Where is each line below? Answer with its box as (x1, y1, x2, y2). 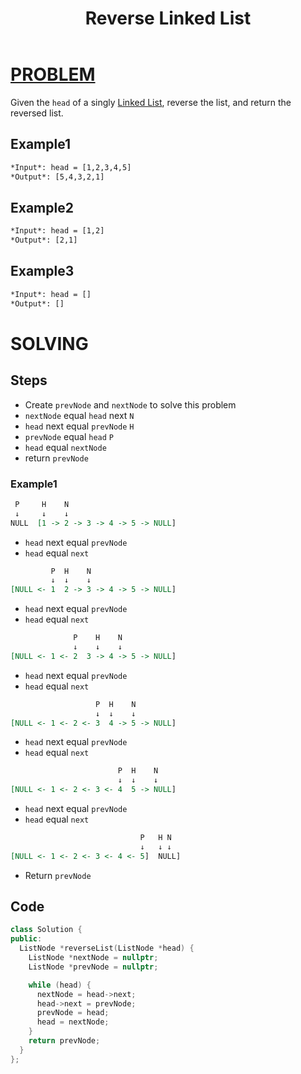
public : (10, 934, 43, 944)
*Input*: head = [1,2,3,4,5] (10, 162, 132, 172)
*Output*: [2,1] (10, 235, 78, 246)
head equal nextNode (24, 441, 107, 453)
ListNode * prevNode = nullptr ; (28, 962, 159, 972)
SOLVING (10, 332, 89, 355)
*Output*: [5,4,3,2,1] (10, 172, 105, 182)
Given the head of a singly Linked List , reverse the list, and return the (10, 96, 292, 108)
